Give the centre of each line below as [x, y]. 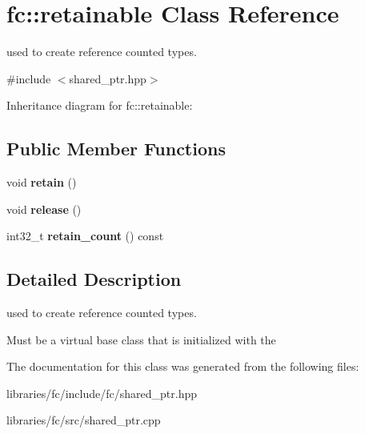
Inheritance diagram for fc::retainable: [100, 105]
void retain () [42, 182]
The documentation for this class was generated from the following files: [183, 366]
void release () [44, 209]
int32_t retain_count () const [85, 236]
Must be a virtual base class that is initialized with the [141, 339]
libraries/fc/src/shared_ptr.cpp [84, 420]
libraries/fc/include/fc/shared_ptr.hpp [102, 393]
